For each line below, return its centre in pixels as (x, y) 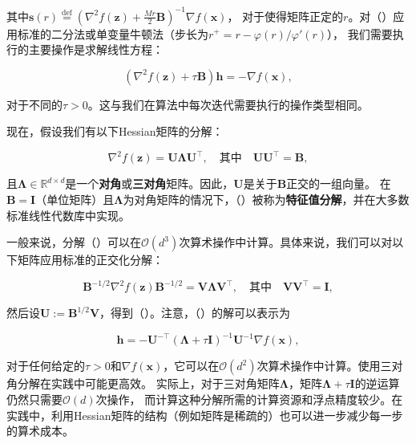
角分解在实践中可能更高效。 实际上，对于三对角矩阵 (143, 383)
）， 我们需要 (360, 33)
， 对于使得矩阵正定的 (285, 16)
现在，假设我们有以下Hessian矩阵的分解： (115, 131)
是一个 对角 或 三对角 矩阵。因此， (149, 183)
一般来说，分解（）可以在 (74, 242)
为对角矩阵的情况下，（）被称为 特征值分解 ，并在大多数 (266, 199)
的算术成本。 (40, 431)
